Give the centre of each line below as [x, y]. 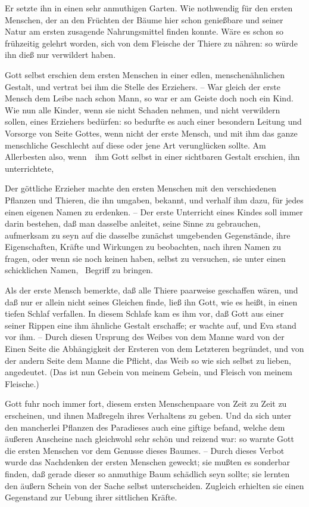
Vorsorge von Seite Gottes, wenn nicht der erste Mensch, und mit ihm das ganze [151, 133]
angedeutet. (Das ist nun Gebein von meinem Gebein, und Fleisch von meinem [149, 372]
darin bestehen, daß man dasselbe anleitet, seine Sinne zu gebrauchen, [133, 223]
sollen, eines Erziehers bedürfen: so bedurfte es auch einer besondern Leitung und [153, 121]
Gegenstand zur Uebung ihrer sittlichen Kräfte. [91, 497]
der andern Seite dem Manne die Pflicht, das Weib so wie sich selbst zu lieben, [148, 360]
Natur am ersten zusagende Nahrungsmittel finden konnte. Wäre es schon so [144, 31]
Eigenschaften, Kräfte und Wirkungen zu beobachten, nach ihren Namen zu [143, 247]
